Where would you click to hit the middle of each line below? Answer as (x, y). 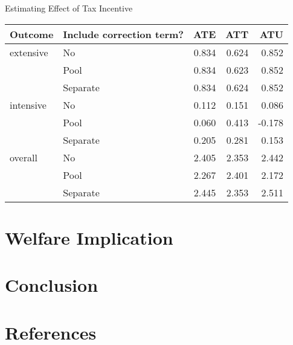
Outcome (32, 34)
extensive (29, 52)
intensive (28, 105)
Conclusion (52, 285)
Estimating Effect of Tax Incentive (69, 8)
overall (24, 157)
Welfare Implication (89, 237)
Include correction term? (123, 34)
